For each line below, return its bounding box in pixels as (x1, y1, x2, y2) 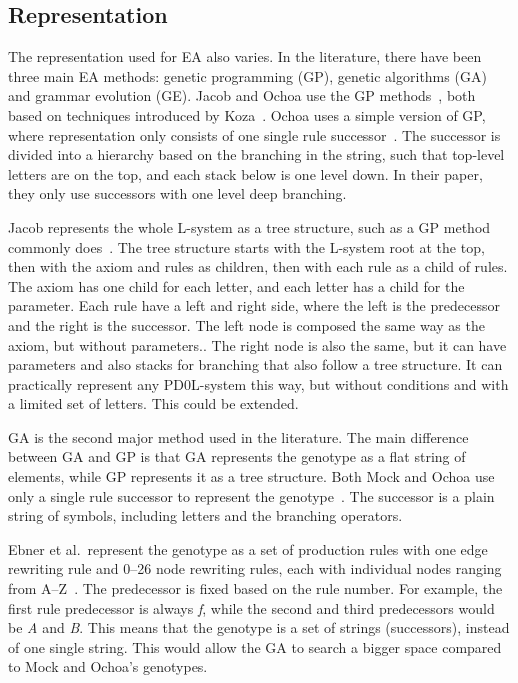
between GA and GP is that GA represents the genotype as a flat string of (8, 446, 466, 467)
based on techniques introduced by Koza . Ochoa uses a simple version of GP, (8, 104, 486, 125)
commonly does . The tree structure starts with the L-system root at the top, (8, 236, 485, 257)
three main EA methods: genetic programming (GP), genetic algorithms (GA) (8, 65, 487, 86)
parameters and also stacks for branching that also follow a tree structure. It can (8, 354, 503, 375)
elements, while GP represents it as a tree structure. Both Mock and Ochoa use (8, 466, 495, 487)
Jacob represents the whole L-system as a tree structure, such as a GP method (8, 216, 491, 237)
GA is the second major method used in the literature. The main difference (8, 426, 469, 447)
